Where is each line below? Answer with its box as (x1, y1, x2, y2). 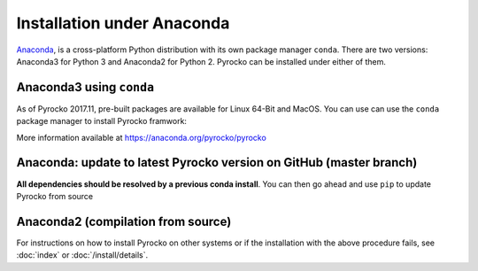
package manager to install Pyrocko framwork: (16, 116, 188, 127)
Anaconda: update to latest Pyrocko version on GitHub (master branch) (16, 155, 418, 170)
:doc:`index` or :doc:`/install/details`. (16, 250, 149, 260)
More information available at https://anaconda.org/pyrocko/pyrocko (16, 132, 267, 143)
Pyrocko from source (16, 190, 94, 201)
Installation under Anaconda (16, 13, 230, 33)
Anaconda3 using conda (16, 80, 155, 95)
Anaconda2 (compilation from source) (16, 213, 232, 229)
